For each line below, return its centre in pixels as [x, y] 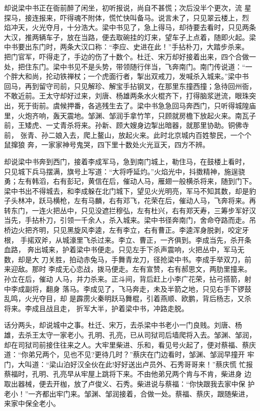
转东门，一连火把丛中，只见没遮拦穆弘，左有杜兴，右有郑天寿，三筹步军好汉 [130, 210]
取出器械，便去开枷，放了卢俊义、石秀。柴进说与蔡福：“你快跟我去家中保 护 [129, 383]
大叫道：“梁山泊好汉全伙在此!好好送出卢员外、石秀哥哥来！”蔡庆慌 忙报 [135, 364]
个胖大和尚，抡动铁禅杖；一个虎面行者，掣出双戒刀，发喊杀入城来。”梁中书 [126, 76]
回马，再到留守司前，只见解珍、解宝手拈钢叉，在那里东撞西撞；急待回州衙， [130, 86]
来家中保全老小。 [32, 403]
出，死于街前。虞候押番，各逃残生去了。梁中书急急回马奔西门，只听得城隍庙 [130, 105]
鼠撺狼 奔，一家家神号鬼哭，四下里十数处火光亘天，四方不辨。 [107, 145]
